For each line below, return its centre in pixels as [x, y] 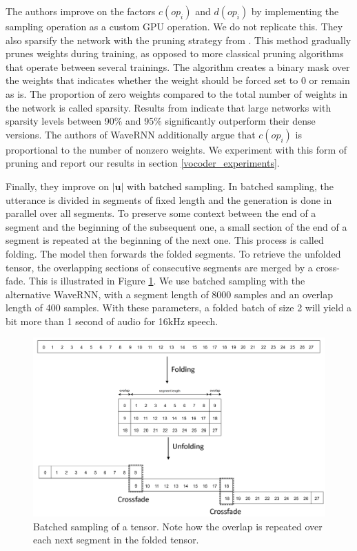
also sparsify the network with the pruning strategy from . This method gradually [178, 40]
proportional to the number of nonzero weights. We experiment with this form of [176, 149]
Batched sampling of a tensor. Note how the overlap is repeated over [178, 526]
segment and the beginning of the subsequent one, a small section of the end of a [176, 226]
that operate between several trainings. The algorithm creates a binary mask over [178, 66]
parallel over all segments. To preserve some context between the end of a [161, 213]
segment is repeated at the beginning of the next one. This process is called [165, 240]
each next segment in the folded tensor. [116, 540]
